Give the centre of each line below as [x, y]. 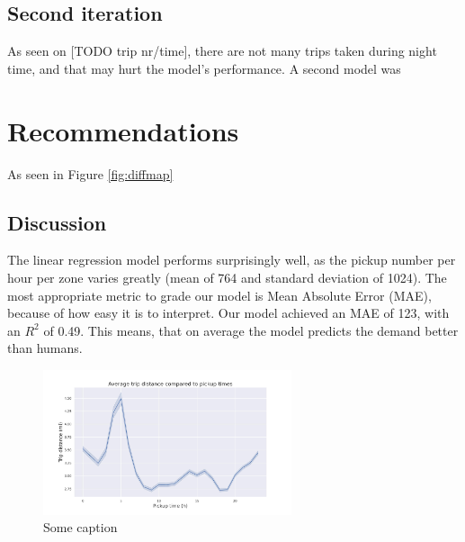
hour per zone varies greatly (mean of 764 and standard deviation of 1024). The [227, 277]
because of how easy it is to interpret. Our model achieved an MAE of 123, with [228, 313]
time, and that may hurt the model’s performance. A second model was [204, 68]
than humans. [45, 348]
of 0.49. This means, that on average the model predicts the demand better [251, 330]
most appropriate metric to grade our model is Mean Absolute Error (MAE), [219, 295]
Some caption [80, 527]
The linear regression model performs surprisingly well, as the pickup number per [232, 260]
